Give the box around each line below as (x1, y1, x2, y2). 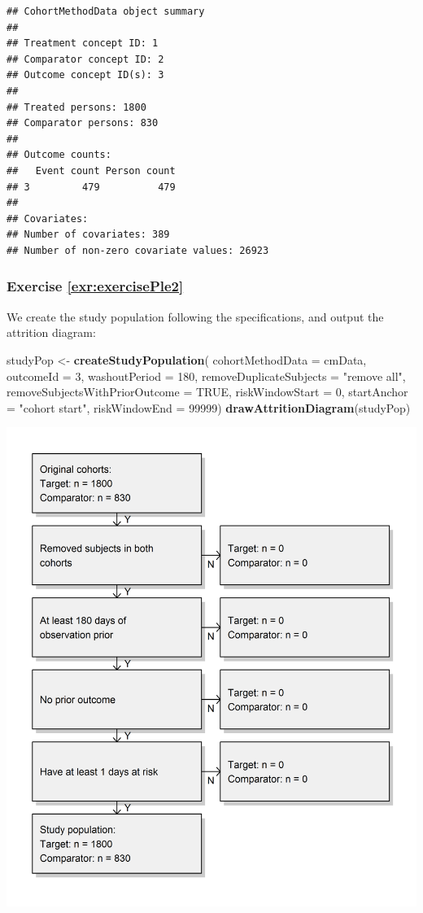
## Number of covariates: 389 (7, 229, 170, 241)
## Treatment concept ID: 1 (7, 37, 159, 50)
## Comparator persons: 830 (7, 117, 159, 129)
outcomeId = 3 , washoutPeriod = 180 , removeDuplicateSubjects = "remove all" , (7, 367, 406, 384)
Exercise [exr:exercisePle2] (7, 276, 184, 296)
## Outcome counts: (7, 149, 111, 161)
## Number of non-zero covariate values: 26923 (7, 244, 269, 256)
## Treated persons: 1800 (7, 101, 146, 113)
